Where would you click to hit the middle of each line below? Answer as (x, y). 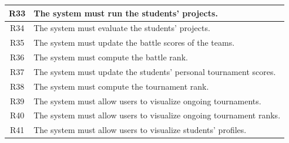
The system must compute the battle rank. (111, 57)
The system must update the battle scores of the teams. (134, 42)
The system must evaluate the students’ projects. (122, 28)
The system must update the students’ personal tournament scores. (155, 71)
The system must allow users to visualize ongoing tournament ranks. (157, 115)
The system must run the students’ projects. (126, 13)
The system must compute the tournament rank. (121, 86)
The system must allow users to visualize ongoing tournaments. (147, 101)
